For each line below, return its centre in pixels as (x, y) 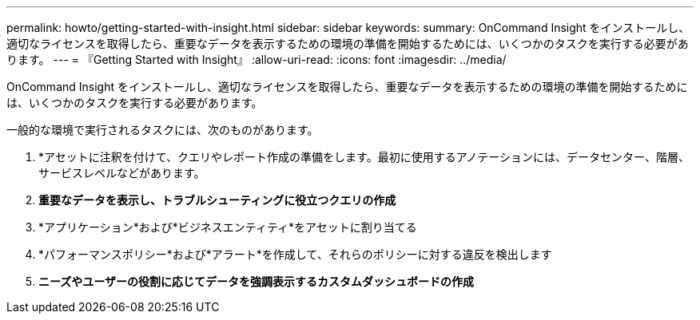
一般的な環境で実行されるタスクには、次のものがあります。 (163, 130)
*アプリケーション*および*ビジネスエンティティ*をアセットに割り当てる (228, 227)
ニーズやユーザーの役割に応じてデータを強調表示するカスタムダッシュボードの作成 (257, 281)
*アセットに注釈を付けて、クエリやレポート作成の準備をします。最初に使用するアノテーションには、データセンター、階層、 (364, 157)
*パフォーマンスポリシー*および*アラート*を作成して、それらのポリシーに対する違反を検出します (295, 254)
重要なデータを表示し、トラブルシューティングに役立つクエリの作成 (217, 200)
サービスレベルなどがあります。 (122, 173)
